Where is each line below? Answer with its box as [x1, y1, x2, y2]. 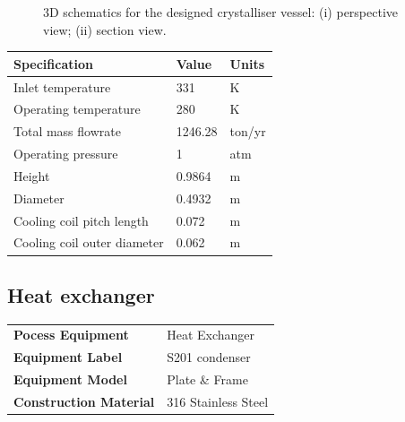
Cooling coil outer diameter [13, 233, 164, 252]
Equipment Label [13, 348, 123, 366]
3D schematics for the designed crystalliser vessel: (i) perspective [43, 3, 399, 21]
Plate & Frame [167, 370, 248, 389]
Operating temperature [13, 99, 141, 118]
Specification [13, 54, 93, 73]
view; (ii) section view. [43, 20, 167, 39]
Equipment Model [13, 370, 127, 389]
